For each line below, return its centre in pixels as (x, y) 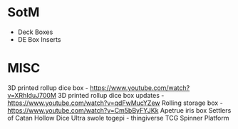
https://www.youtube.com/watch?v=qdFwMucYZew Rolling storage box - (115, 103)
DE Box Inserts (39, 39)
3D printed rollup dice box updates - (111, 95)
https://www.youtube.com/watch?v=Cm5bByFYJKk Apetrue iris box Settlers (119, 110)
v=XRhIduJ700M (32, 95)
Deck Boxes (35, 32)
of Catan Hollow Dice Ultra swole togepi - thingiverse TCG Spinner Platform (118, 118)
